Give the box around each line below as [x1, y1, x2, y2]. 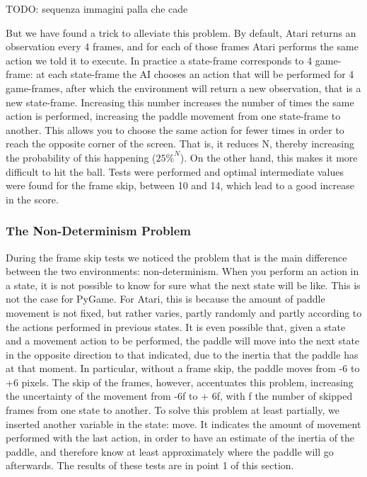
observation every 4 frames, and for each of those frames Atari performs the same [6, 39, 359, 54]
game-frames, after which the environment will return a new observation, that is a [6, 80, 361, 95]
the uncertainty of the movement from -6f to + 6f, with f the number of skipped [6, 388, 353, 403]
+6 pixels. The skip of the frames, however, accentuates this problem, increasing [6, 374, 354, 389]
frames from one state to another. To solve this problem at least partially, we [6, 403, 339, 417]
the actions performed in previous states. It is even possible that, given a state [6, 319, 346, 334]
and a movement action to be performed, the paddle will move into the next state [6, 333, 360, 348]
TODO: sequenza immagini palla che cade [6, 1, 188, 16]
